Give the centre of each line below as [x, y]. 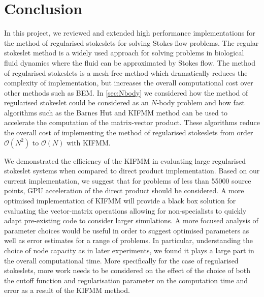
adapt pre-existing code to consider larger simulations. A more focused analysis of [131, 220]
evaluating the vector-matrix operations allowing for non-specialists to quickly [125, 210]
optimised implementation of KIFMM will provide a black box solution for [120, 201]
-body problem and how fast [201, 102]
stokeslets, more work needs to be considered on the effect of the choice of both [127, 270]
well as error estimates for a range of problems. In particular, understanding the [128, 240]
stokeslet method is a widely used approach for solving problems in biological [124, 53]
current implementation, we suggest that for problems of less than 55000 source [128, 180]
